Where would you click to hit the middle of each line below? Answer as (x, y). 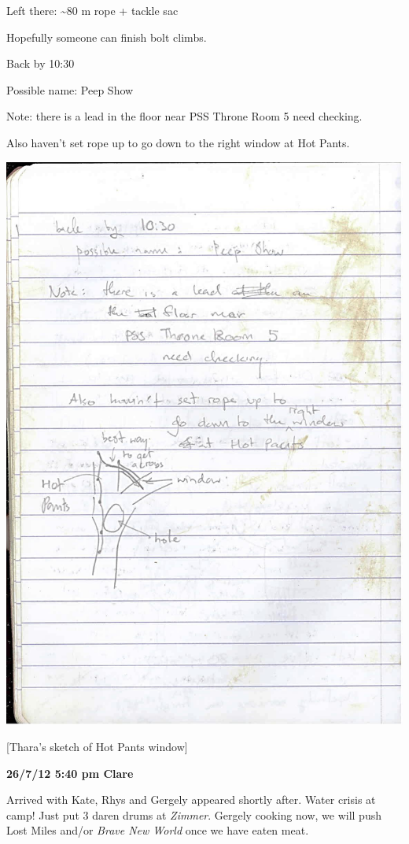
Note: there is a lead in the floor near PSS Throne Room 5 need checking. (184, 116)
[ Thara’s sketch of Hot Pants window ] (97, 746)
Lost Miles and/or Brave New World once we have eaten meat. (158, 830)
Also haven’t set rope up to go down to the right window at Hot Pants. (178, 142)
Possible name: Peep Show (70, 89)
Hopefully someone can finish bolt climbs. (107, 37)
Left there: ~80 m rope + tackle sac (92, 10)
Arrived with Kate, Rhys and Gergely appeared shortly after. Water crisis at (191, 800)
